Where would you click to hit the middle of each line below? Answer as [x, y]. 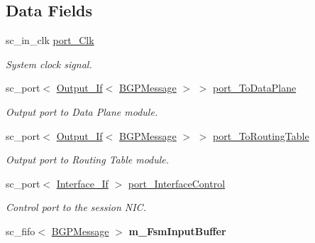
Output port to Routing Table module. [88, 160]
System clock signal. [49, 64]
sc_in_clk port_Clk [50, 40]
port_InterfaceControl [177, 183]
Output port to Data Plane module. [82, 111]
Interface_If [82, 183]
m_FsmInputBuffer [177, 231]
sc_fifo [21, 231]
